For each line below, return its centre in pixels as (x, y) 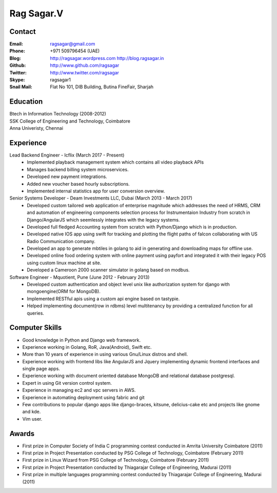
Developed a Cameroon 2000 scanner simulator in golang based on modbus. (108, 270)
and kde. (32, 412)
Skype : (17, 80)
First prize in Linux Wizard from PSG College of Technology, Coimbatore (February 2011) (116, 460)
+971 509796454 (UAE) (75, 51)
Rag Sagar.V (36, 13)
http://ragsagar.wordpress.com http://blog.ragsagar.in (107, 58)
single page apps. (41, 369)
